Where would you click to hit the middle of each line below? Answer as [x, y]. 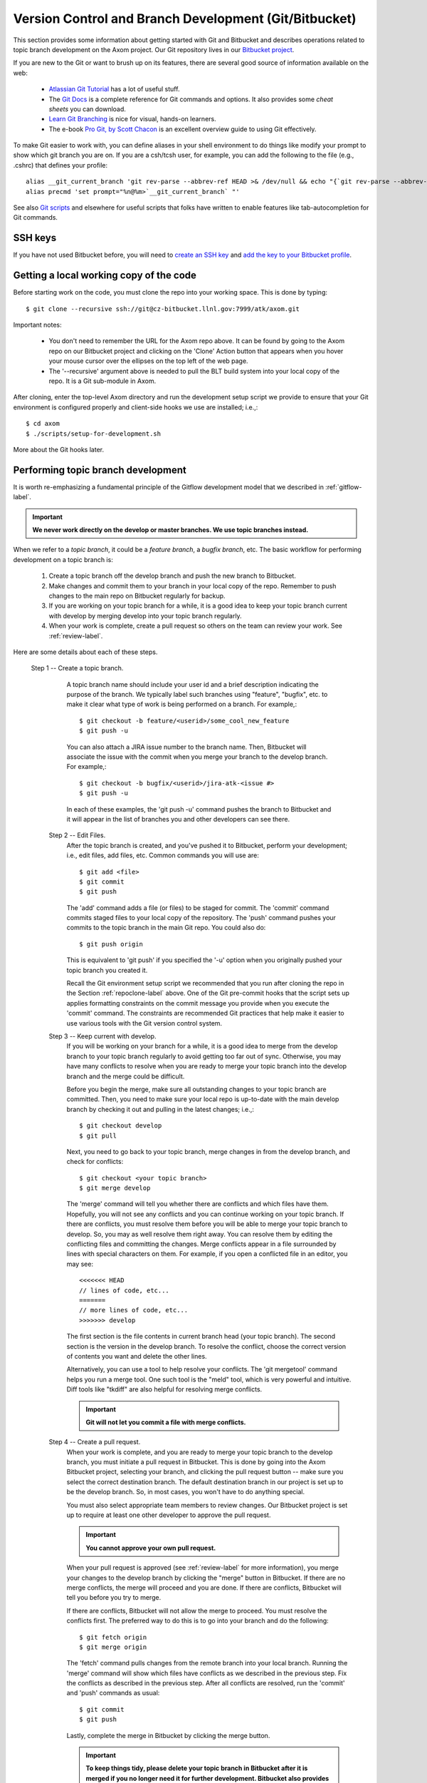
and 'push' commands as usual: [113, 1693]
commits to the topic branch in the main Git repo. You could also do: [166, 928]
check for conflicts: [95, 1162]
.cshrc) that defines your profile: [60, 165]
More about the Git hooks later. [59, 449]
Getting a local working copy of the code [105, 276]
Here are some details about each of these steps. [85, 652]
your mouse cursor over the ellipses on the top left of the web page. [148, 361]
